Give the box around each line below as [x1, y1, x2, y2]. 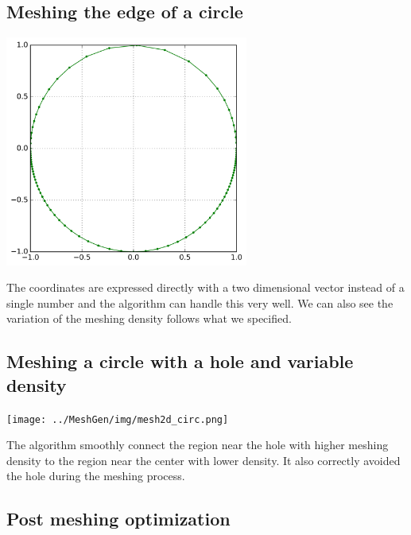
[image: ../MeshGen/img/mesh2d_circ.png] [6, 413, 229, 425]
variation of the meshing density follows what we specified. [6, 310, 292, 327]
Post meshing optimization [6, 506, 231, 531]
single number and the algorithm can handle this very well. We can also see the [6, 294, 394, 311]
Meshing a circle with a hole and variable [6, 349, 354, 374]
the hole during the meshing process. [6, 467, 185, 484]
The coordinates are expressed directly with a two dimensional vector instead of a [6, 279, 405, 296]
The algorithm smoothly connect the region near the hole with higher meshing [6, 436, 389, 453]
